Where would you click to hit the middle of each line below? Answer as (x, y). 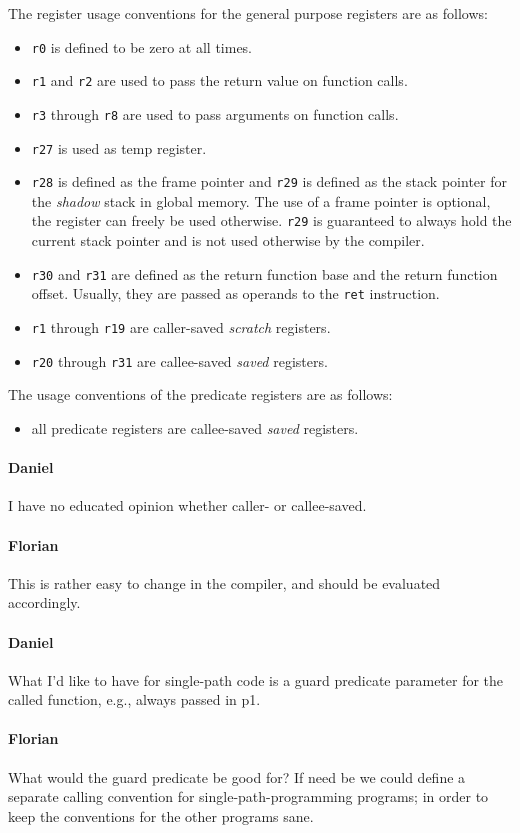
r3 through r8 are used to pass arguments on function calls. (215, 113)
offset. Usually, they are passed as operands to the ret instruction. (235, 293)
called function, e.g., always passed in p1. (134, 699)
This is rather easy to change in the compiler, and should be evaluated (224, 582)
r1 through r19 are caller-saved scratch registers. (181, 327)
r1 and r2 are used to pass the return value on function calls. (219, 80)
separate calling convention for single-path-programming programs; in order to (248, 796)
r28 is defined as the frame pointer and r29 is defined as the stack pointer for (269, 181)
